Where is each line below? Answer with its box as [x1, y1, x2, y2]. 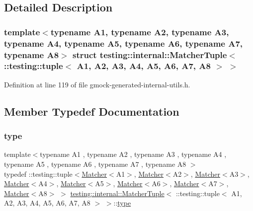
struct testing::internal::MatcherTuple [72, 48, 227, 61]
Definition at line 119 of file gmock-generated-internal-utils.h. [4, 79, 190, 89]
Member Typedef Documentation [4, 103, 179, 119]
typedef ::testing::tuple [4, 168, 73, 179]
